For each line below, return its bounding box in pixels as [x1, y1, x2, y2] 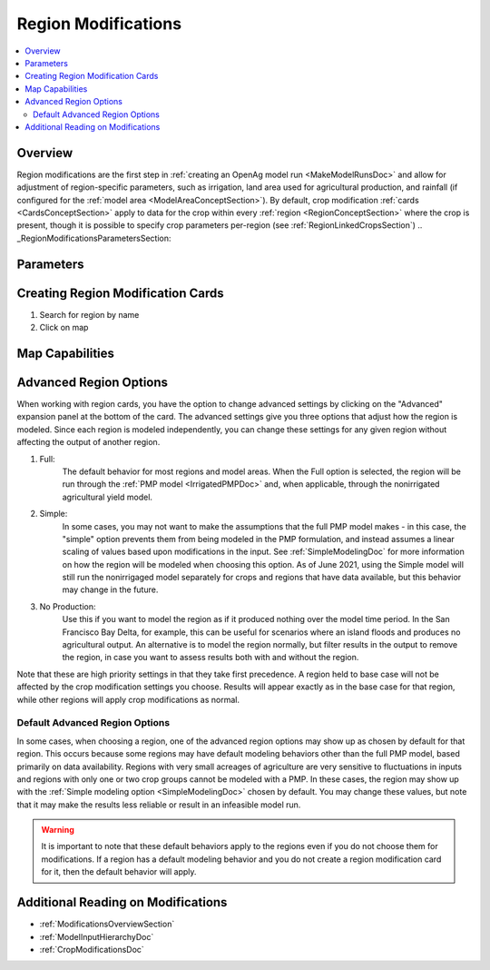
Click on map [39, 322, 89, 333]
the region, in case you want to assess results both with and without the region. [62, 652, 359, 663]
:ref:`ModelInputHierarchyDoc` [39, 931, 154, 942]
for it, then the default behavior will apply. [41, 866, 197, 877]
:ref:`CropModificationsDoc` [39, 944, 144, 955]
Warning [41, 825, 74, 836]
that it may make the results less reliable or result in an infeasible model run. [16, 799, 301, 810]
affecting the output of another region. [16, 437, 161, 448]
